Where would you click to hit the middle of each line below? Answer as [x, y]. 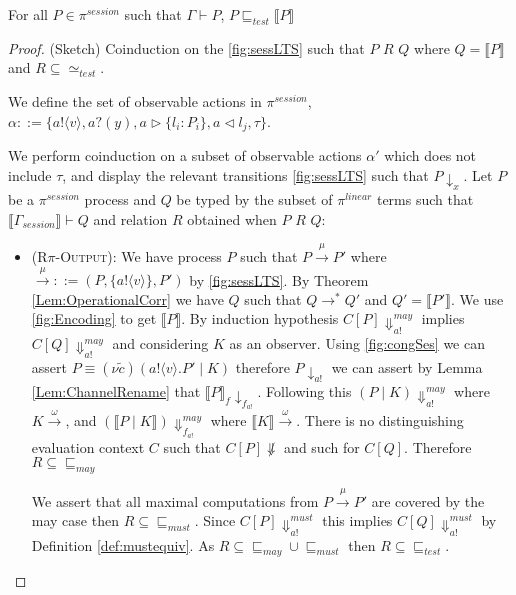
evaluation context [88, 446]
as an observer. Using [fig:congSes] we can [357, 342]
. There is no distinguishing [380, 419]
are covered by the [428, 500]
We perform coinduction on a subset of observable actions [185, 155]
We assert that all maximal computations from [175, 500]
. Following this [304, 391]
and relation [130, 218]
